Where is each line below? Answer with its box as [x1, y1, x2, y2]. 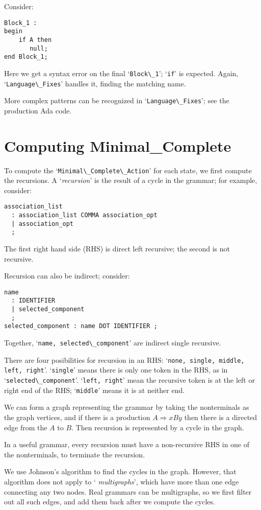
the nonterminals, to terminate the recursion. [4, 449, 145, 459]
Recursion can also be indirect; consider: [4, 270, 130, 281]
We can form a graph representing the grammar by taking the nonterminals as [4, 402, 249, 412]
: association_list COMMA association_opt [11, 212, 158, 219]
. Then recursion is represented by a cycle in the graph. [71, 422, 244, 432]
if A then [18, 36, 52, 43]
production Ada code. [4, 105, 72, 115]
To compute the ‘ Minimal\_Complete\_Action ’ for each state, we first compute [4, 165, 252, 175]
